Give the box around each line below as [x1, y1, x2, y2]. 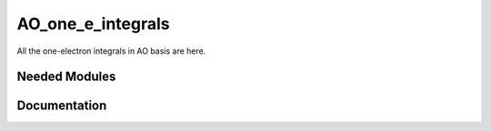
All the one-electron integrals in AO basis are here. [16, 45, 206, 56]
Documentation [16, 98, 107, 114]
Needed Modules [16, 69, 116, 85]
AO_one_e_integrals [16, 14, 170, 34]
